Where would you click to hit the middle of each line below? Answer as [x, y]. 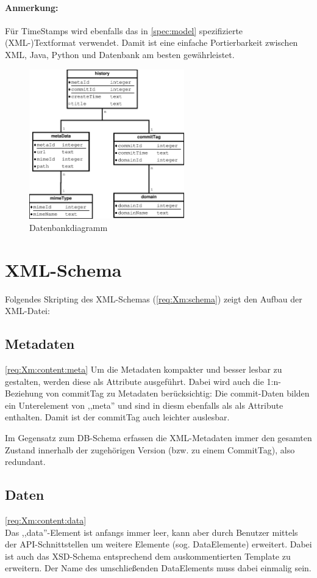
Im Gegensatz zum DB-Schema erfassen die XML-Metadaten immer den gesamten [158, 437]
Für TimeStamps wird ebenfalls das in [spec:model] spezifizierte [124, 30]
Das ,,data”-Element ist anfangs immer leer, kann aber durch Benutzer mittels [151, 532]
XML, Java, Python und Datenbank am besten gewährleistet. [120, 54]
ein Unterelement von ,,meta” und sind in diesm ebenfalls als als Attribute [144, 405]
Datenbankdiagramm [69, 227]
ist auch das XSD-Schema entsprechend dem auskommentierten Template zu [148, 556]
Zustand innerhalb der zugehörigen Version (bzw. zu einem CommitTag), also [150, 449]
